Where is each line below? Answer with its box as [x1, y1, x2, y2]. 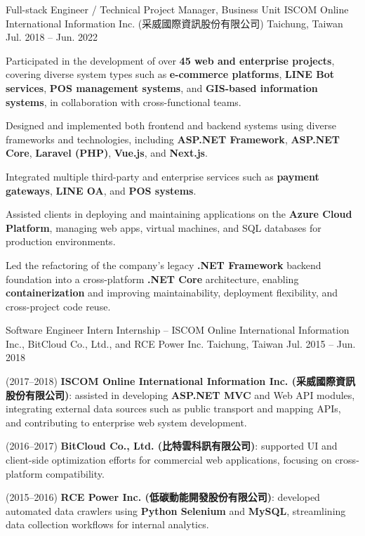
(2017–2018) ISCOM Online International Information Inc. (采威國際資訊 [6, 374, 355, 388]
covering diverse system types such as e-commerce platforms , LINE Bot [6, 67, 335, 81]
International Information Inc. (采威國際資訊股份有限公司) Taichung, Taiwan [6, 15, 343, 30]
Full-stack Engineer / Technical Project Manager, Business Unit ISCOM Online [6, 2, 349, 16]
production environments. [6, 234, 116, 249]
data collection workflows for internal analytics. [6, 517, 209, 532]
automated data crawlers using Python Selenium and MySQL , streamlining [6, 503, 346, 518]
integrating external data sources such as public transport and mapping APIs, [6, 401, 341, 416]
